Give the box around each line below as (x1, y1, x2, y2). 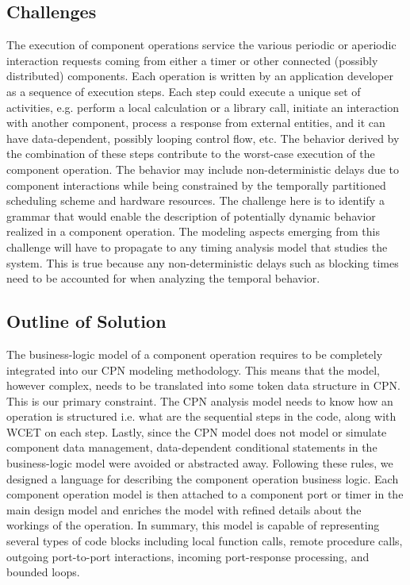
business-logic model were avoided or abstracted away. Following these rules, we (6, 455, 393, 471)
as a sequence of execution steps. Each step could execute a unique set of (6, 83, 361, 99)
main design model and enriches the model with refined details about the (6, 501, 362, 518)
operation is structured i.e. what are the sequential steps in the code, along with (6, 408, 397, 425)
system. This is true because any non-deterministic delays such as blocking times (6, 254, 399, 271)
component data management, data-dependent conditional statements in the (6, 439, 377, 456)
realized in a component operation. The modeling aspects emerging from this (6, 223, 380, 240)
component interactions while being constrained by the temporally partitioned (6, 176, 386, 193)
